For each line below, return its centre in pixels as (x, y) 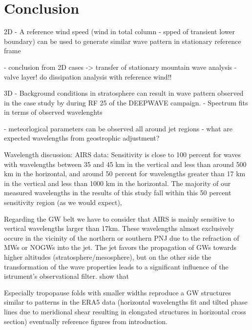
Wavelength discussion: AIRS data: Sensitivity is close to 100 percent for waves (122, 155)
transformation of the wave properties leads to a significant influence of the (116, 266)
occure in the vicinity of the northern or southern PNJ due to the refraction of (122, 237)
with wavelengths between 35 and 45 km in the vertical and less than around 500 (125, 164)
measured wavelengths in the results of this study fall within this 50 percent (118, 193)
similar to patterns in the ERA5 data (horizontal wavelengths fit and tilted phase (126, 302)
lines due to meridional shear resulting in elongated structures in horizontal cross (125, 311)
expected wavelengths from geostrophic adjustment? (82, 138)
